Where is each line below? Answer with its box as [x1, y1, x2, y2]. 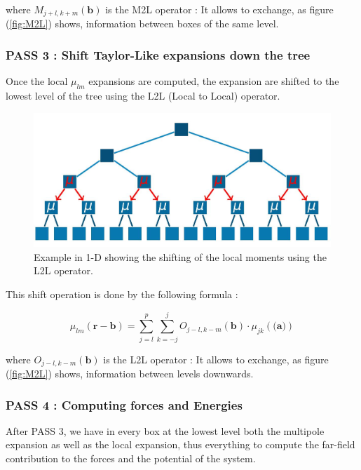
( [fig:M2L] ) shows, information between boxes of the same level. [6, 16, 279, 31]
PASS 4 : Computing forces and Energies [6, 396, 243, 413]
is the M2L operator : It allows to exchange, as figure [105, 2, 334, 16]
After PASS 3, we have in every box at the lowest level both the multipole [6, 423, 325, 438]
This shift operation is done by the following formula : [6, 286, 238, 301]
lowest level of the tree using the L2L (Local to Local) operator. [6, 88, 280, 103]
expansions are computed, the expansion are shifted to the [88, 74, 339, 88]
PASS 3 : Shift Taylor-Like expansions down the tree [6, 46, 311, 63]
